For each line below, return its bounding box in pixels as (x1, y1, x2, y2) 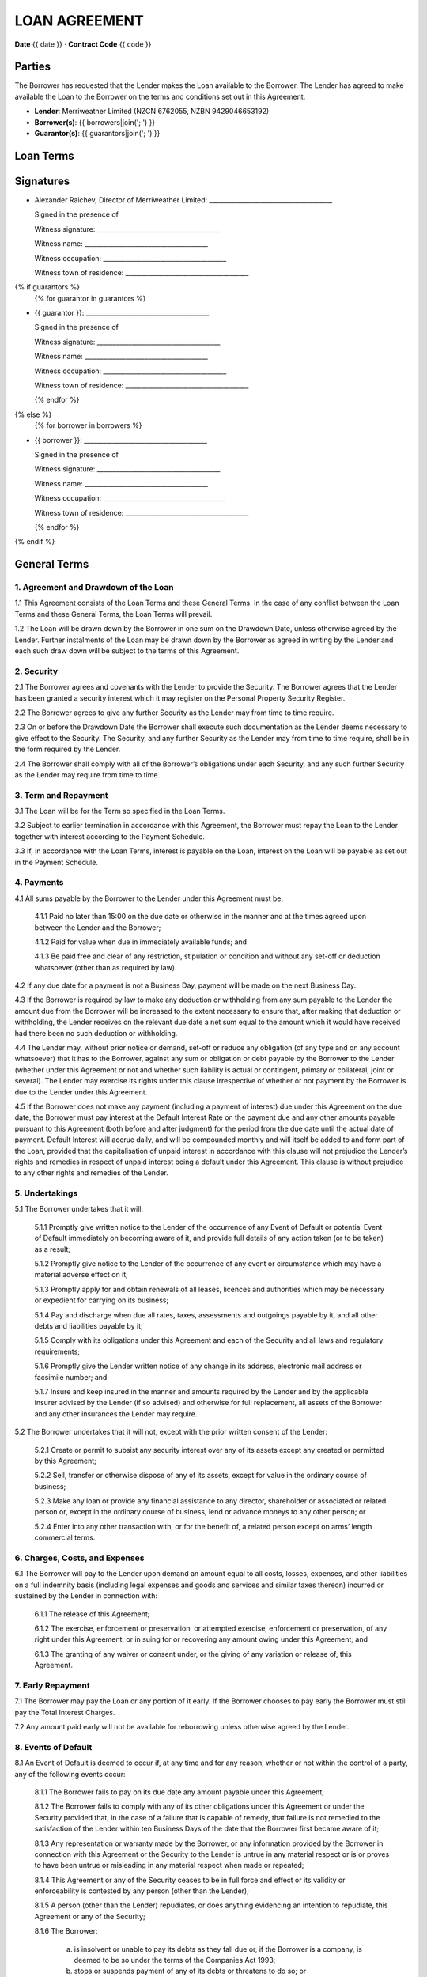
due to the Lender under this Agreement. (14, 1087, 148, 1097)
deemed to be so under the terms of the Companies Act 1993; (74, 1956, 276, 1965)
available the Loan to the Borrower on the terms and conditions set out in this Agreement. (14, 92, 306, 101)
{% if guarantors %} (14, 282, 81, 292)
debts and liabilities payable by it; (34, 1321, 143, 1330)
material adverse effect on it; (34, 1270, 128, 1280)
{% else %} (14, 410, 52, 419)
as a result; (34, 1244, 71, 1253)
